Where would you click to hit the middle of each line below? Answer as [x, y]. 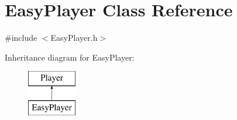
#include [21, 38]
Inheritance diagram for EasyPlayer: [70, 57]
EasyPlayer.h [74, 38]
